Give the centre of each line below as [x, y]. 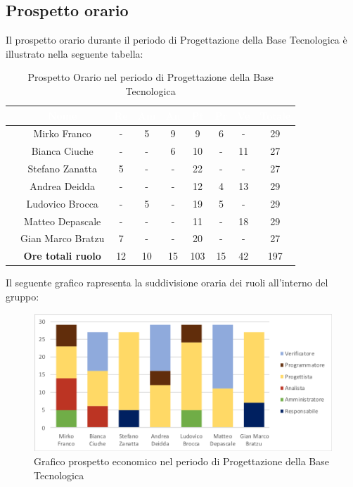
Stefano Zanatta [62, 169]
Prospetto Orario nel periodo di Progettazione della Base [150, 77]
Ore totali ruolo [62, 256]
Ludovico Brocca [62, 203]
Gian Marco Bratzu [63, 238]
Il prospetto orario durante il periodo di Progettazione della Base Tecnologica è [176, 40]
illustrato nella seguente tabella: [75, 53]
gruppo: [23, 297]
